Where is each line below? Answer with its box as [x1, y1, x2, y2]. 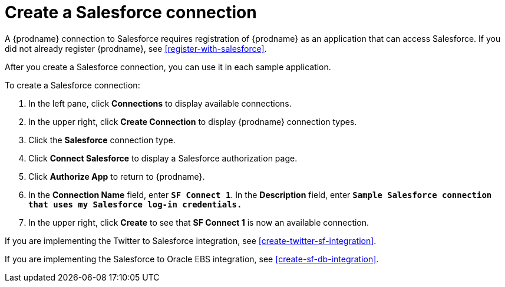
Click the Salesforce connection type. [28, 134, 176, 145]
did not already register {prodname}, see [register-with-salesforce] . [5, 43, 267, 54]
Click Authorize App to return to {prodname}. [28, 171, 205, 182]
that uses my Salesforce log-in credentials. [28, 199, 242, 209]
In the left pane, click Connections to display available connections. [28, 98, 292, 108]
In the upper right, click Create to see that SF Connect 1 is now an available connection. [28, 217, 369, 227]
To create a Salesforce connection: [5, 80, 140, 90]
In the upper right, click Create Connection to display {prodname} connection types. [28, 116, 357, 127]
